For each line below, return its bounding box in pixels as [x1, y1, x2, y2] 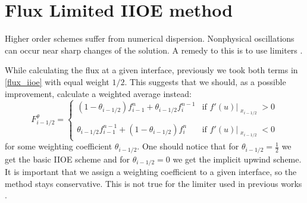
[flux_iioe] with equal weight [5, 75, 109, 88]
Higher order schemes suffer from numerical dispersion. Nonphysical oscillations [5, 32, 295, 45]
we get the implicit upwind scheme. [173, 152, 302, 165]
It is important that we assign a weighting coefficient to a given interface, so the [5, 165, 297, 178]
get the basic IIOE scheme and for [5, 152, 130, 165]
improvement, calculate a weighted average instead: [5, 87, 192, 99]
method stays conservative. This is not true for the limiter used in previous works [5, 177, 302, 189]
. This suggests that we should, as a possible [124, 75, 286, 88]
